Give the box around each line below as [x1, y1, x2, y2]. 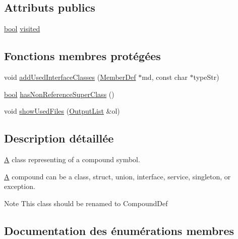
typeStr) [193, 72, 219, 82]
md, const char [142, 72, 188, 82]
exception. [4, 181, 35, 192]
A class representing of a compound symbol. [4, 154, 140, 164]
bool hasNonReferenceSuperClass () [4, 88, 114, 99]
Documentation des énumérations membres [4, 222, 234, 238]
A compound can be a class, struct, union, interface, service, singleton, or [4, 171, 231, 181]
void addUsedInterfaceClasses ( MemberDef [4, 72, 136, 82]
